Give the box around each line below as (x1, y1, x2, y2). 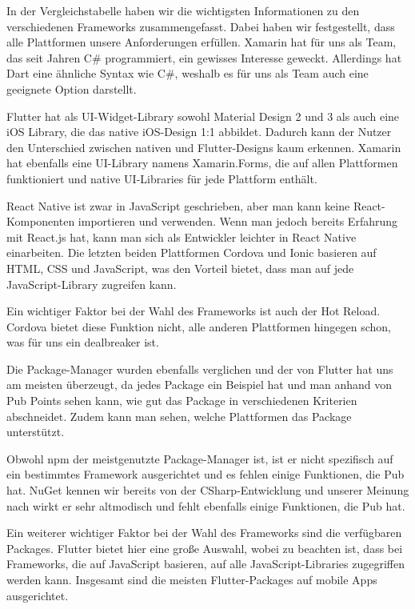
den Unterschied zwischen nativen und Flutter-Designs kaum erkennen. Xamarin (6, 138, 401, 155)
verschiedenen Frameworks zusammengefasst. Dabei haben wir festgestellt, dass (6, 18, 395, 34)
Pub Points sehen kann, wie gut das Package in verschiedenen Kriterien (6, 392, 357, 409)
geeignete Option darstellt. (6, 80, 137, 97)
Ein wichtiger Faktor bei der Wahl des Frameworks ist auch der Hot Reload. (6, 302, 381, 319)
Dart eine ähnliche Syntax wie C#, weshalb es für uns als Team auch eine (6, 65, 369, 82)
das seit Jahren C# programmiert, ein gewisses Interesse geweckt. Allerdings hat (6, 49, 402, 66)
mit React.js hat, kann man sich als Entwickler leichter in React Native (6, 228, 357, 245)
